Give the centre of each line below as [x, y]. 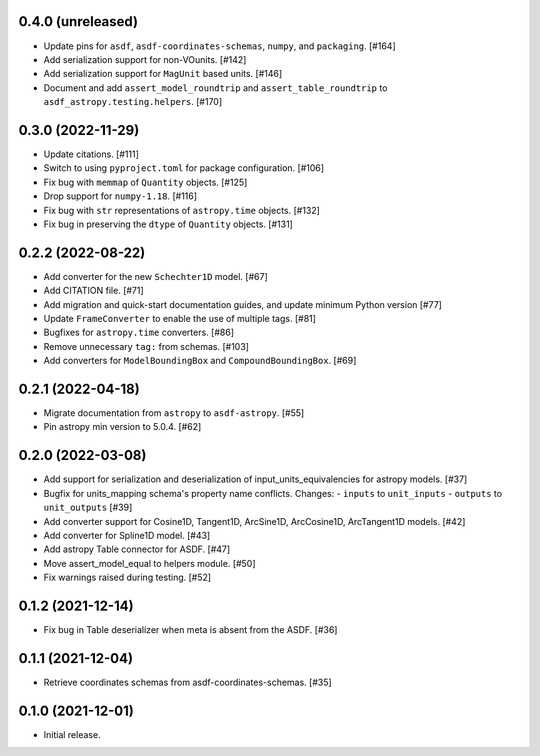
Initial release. [72, 734]
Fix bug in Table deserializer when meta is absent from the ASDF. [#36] [190, 630]
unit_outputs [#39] [88, 507]
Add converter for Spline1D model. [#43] [127, 535]
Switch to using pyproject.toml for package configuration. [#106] [184, 168]
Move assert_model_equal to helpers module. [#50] [149, 563]
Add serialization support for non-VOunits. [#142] [145, 59]
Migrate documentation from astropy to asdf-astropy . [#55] [174, 413]
